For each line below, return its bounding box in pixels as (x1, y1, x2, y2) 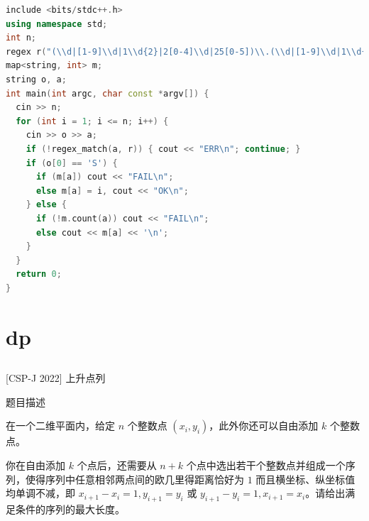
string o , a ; (6, 74, 67, 84)
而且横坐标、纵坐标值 (255, 471, 356, 486)
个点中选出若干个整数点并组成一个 (186, 458, 346, 473)
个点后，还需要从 (77, 458, 157, 473)
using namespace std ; (6, 18, 108, 29)
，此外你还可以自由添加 (209, 418, 319, 433)
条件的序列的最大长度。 (15, 502, 125, 516)
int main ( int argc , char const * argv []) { (6, 88, 209, 99)
